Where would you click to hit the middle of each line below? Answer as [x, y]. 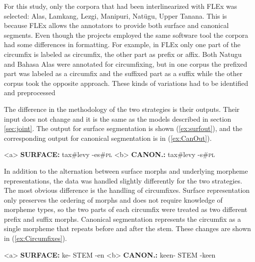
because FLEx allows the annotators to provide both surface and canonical [116, 25]
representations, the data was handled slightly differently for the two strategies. [123, 180]
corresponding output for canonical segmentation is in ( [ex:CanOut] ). [108, 138]
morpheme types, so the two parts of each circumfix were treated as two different [126, 209]
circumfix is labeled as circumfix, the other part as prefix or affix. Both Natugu [123, 54]
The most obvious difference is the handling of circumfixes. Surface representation [127, 190]
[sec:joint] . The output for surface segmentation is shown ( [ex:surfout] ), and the [123, 128]
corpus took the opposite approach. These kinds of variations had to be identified [126, 83]
